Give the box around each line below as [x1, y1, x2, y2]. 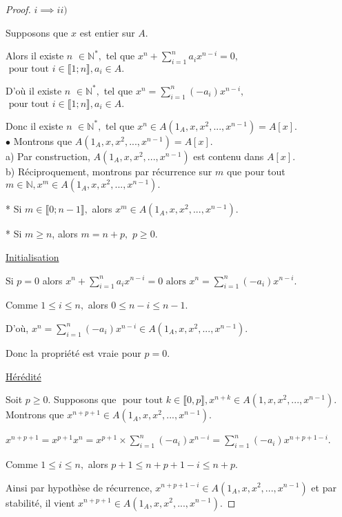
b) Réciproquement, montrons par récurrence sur [6, 164, 212, 178]
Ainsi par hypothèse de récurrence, [6, 480, 152, 494]
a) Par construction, [6, 148, 90, 163]
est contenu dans [193, 148, 264, 163]
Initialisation [6, 249, 59, 264]
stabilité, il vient [6, 495, 75, 509]
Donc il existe [6, 118, 63, 133]
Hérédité [6, 369, 41, 383]
